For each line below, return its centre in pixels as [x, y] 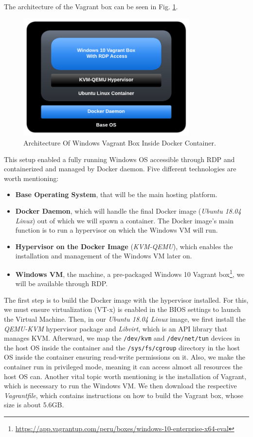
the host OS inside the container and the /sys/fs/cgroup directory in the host [122, 347]
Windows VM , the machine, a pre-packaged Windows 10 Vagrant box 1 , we [130, 273]
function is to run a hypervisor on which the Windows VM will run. [117, 230]
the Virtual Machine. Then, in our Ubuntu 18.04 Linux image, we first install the [125, 319]
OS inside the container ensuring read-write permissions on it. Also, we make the [125, 357]
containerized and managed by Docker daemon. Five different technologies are [120, 169]
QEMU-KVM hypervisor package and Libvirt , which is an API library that [116, 328]
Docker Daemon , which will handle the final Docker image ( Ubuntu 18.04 [128, 210]
